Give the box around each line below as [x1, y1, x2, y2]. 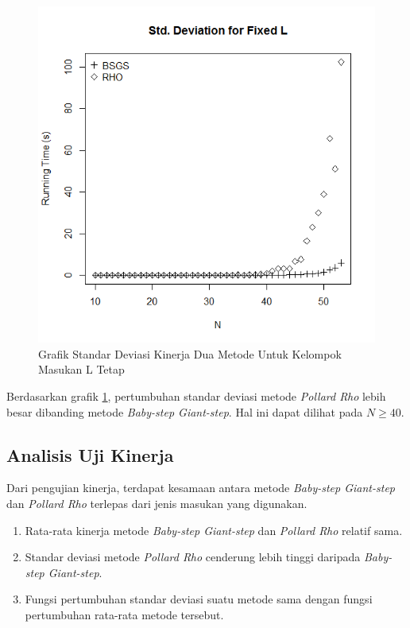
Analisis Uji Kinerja [6, 442, 174, 467]
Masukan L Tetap [38, 361, 125, 378]
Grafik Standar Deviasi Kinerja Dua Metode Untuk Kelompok [38, 345, 342, 362]
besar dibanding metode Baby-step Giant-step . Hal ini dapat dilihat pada [6, 403, 363, 420]
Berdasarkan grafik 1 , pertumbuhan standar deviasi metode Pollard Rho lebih [6, 388, 386, 405]
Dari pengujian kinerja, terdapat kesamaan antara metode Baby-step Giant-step [6, 479, 395, 496]
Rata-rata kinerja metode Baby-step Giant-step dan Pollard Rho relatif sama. [25, 521, 403, 538]
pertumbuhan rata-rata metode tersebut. [25, 606, 224, 622]
